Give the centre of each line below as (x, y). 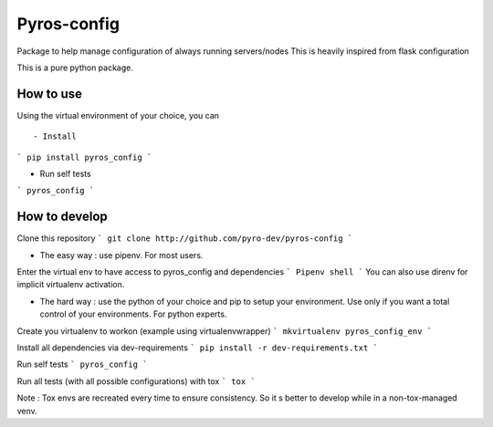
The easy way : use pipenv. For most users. (121, 255)
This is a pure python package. (75, 68)
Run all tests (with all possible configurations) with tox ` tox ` (136, 381)
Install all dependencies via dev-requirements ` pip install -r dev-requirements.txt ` (197, 348)
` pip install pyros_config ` (84, 157)
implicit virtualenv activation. (71, 285)
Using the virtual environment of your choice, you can (118, 115)
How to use (49, 94)
